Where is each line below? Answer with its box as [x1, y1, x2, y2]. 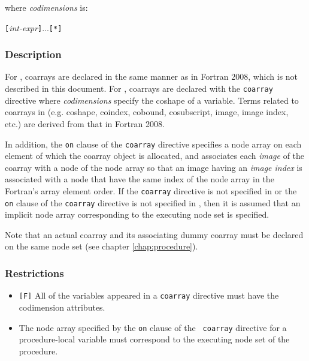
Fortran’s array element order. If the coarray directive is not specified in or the [5, 184, 297, 197]
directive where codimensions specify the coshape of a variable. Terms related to [5, 94, 299, 106]
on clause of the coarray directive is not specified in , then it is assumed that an [5, 196, 301, 209]
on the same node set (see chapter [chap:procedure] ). [5, 240, 198, 252]
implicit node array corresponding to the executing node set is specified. [5, 208, 269, 221]
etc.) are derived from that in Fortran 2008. [5, 117, 165, 130]
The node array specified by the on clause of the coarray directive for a [19, 321, 287, 333]
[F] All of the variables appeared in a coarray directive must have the [19, 289, 279, 302]
